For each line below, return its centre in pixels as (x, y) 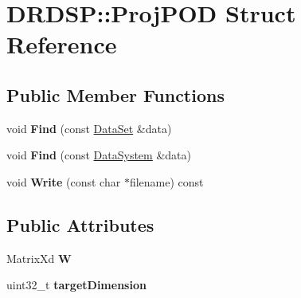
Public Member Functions (115, 94)
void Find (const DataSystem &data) (99, 155)
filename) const (166, 181)
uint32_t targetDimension (76, 285)
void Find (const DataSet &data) (89, 128)
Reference (62, 44)
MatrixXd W (39, 258)
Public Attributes (80, 224)
